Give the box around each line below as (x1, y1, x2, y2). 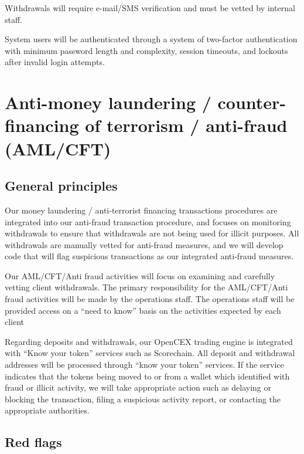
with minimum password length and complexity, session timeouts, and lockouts (5, 44, 288, 56)
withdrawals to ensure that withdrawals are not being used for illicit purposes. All (5, 227, 299, 239)
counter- (217, 90, 286, 114)
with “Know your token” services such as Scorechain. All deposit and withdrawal (5, 347, 295, 359)
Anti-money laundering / (5, 90, 211, 114)
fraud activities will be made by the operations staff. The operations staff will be (5, 293, 295, 305)
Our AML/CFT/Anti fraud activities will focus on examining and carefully (5, 269, 275, 282)
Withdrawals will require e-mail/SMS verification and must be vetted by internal (5, 2, 295, 13)
